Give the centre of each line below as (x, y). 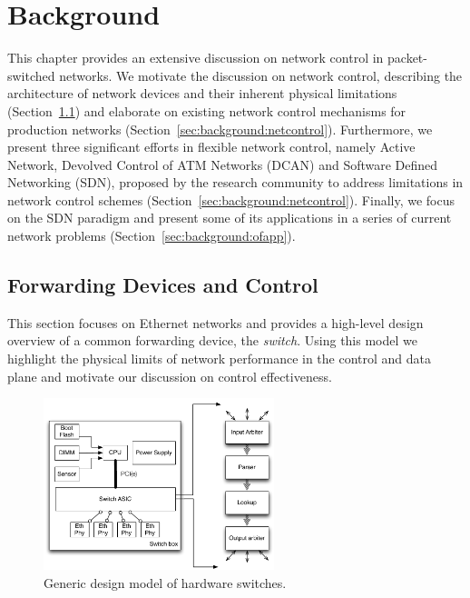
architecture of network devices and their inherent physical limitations (202, 93)
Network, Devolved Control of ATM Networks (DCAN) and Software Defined (223, 164)
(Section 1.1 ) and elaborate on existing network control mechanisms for (207, 110)
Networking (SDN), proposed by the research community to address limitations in (235, 182)
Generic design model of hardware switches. (165, 582)
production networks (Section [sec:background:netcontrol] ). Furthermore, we (220, 129)
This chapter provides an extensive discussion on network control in (196, 58)
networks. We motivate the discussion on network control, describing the (261, 75)
